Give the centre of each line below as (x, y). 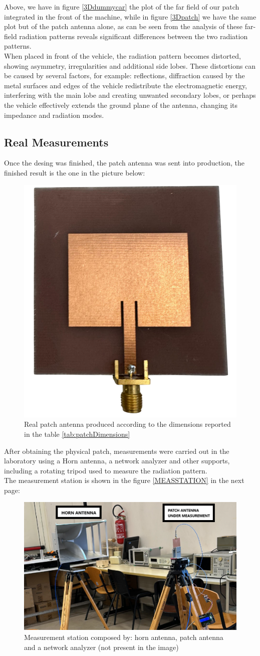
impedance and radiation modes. (54, 115)
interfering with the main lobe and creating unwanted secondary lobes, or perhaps (130, 95)
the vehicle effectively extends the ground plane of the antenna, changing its (121, 105)
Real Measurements (56, 142)
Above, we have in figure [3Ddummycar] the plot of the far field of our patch (122, 7)
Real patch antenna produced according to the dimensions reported (127, 424)
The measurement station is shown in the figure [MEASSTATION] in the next (124, 480)
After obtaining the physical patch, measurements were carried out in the (117, 451)
